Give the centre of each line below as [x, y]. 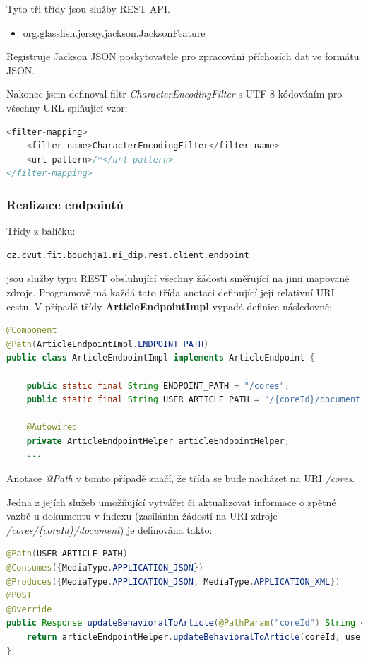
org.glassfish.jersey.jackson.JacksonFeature [114, 32]
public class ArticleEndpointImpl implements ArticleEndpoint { [161, 358]
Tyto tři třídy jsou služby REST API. [88, 8]
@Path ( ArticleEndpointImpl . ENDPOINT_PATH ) [108, 344]
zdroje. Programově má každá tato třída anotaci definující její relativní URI [171, 292]
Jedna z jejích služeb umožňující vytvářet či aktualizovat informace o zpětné [171, 502]
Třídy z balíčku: [41, 231]
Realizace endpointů [65, 204]
